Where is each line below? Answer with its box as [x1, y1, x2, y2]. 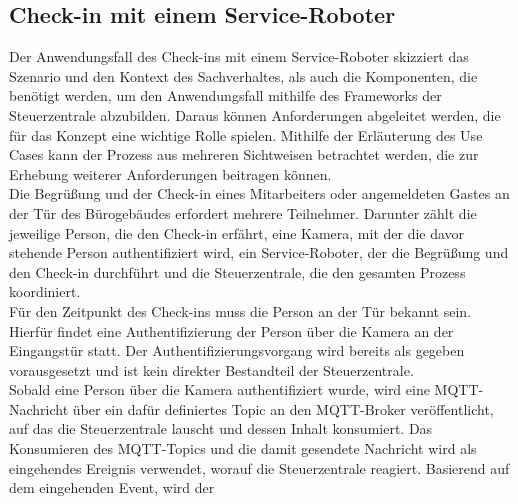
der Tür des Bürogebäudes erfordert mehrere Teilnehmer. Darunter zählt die [9, 202, 477, 223]
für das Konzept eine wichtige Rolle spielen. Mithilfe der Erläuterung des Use [9, 124, 483, 145]
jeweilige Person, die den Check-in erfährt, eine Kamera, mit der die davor [9, 222, 465, 243]
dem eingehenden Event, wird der [9, 477, 215, 498]
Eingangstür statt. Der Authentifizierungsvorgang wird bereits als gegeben [9, 340, 465, 361]
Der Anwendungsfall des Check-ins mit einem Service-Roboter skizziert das [9, 46, 469, 67]
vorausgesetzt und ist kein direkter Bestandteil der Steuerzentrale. [9, 359, 414, 380]
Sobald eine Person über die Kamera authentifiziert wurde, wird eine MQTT [9, 379, 479, 400]
